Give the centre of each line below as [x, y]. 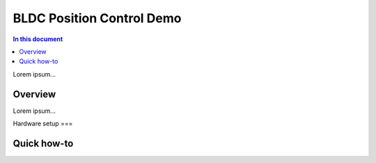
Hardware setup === [43, 124]
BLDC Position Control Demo [97, 18]
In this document [38, 39]
